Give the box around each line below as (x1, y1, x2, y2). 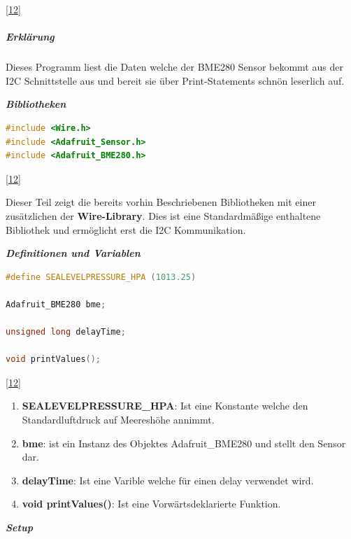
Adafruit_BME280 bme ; (6, 299, 106, 309)
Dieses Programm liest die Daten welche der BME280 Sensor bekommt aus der (6, 59, 343, 74)
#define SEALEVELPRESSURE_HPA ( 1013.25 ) (6, 272, 196, 282)
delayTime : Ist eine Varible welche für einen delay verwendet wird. (22, 472, 314, 487)
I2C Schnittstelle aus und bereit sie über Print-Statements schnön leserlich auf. (6, 73, 345, 87)
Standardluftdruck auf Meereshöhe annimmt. (22, 412, 215, 427)
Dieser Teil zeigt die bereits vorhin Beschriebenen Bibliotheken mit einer (6, 195, 316, 209)
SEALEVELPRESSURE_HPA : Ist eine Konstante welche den (22, 398, 308, 413)
